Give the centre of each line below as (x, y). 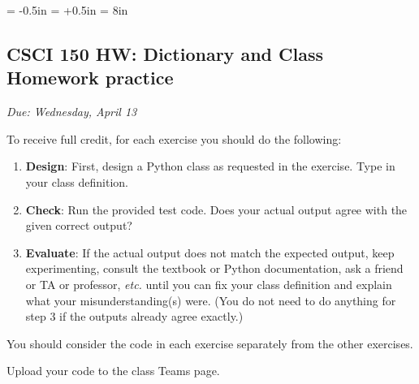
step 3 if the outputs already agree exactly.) (134, 316)
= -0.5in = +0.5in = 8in (67, 10)
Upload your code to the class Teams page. (113, 371)
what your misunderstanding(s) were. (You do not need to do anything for (211, 300)
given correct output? (79, 225)
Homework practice (90, 78)
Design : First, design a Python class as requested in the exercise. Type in (210, 166)
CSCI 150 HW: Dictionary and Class (165, 53)
